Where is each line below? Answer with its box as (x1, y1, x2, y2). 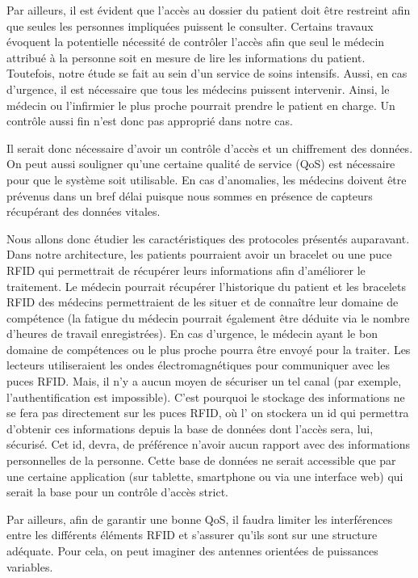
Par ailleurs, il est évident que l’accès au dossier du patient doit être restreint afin (6, 2, 411, 18)
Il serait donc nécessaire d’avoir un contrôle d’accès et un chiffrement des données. (6, 139, 413, 156)
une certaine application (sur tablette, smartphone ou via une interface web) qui (6, 467, 403, 484)
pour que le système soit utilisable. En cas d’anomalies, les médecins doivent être (6, 171, 407, 188)
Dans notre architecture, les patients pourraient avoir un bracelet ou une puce (6, 246, 392, 263)
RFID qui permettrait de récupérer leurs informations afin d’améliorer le (6, 261, 366, 278)
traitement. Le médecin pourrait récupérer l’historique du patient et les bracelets (6, 277, 407, 294)
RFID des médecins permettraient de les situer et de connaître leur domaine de (6, 293, 399, 310)
